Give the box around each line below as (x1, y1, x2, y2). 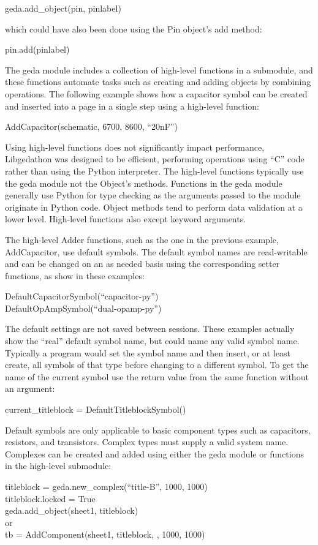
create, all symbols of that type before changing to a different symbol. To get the (5, 358, 309, 371)
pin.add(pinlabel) (5, 43, 70, 56)
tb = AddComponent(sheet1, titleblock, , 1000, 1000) (5, 528, 205, 541)
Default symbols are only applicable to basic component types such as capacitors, (5, 423, 311, 436)
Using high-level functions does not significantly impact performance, (5, 140, 265, 153)
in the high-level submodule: (5, 459, 112, 472)
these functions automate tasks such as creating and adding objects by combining (5, 75, 311, 88)
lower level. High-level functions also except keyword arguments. (5, 212, 246, 225)
